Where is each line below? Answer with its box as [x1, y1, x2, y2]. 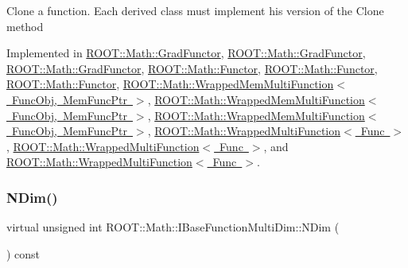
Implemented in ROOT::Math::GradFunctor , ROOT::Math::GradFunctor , [6, 45, 366, 61]
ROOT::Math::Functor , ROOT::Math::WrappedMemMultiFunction [6, 76, 334, 92]
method [6, 17, 44, 34]
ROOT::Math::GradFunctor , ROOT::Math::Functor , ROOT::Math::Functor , [6, 60, 378, 76]
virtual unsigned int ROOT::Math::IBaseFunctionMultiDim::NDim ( [6, 219, 340, 235]
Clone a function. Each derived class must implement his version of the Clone [6, 2, 384, 18]
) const [6, 245, 41, 262]
